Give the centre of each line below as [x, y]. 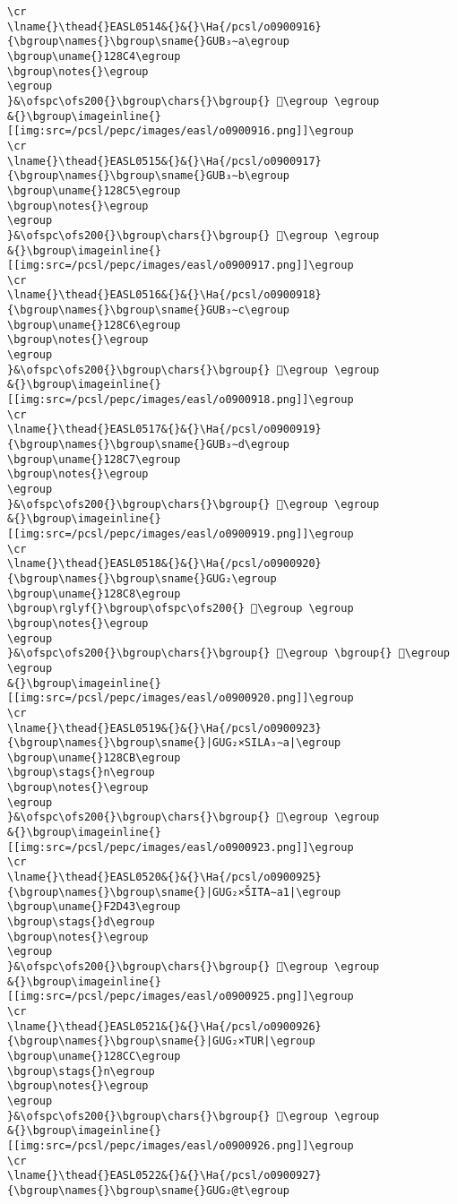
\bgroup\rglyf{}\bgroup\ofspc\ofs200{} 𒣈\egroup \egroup [181, 609]
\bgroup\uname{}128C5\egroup [94, 190]
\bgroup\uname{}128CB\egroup [94, 757]
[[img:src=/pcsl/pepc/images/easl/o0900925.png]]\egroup [181, 997]
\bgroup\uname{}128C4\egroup [94, 56]
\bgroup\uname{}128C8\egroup [94, 593]
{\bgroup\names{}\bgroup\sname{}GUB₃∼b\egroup [148, 176]
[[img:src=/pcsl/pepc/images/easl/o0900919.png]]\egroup [181, 533]
